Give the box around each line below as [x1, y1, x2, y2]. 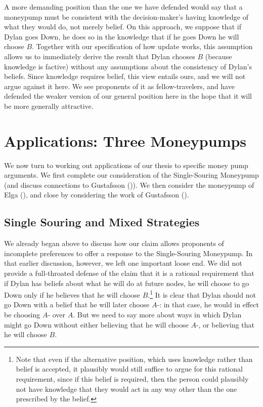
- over [48, 309, 66, 320]
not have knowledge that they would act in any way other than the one [16, 383, 237, 394]
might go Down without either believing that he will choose [4, 319, 189, 330]
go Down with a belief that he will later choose [4, 299, 150, 310]
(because [205, 51, 232, 61]
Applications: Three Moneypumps [4, 130, 247, 151]
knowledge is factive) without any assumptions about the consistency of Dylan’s [4, 61, 252, 71]
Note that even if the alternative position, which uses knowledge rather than [16, 353, 253, 364]
